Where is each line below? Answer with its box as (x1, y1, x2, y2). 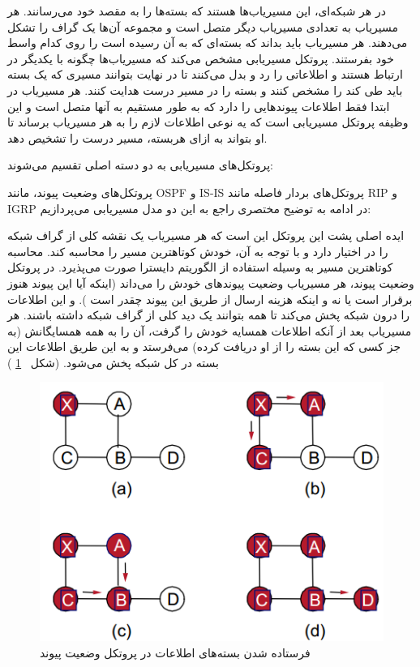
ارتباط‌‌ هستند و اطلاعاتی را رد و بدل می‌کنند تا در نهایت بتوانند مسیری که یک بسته (7, 66, 403, 83)
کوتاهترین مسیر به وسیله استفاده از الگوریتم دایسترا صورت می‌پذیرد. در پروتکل (7, 259, 393, 276)
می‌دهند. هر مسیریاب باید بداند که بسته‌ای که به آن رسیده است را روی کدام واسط (7, 34, 408, 51)
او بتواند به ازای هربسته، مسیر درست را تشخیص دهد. (7, 129, 268, 146)
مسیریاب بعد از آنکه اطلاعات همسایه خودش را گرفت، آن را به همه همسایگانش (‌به (7, 322, 412, 339)
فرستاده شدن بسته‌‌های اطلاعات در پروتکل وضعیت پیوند (40, 643, 311, 661)
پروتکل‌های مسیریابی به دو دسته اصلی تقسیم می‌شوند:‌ (7, 156, 273, 173)
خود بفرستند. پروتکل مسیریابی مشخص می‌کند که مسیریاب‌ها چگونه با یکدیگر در (7, 49, 394, 66)
